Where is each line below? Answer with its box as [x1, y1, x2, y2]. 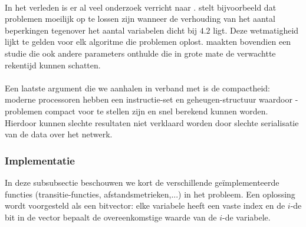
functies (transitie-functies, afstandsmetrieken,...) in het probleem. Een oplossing [5, 187, 295, 200]
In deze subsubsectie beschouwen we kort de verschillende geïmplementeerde [5, 176, 279, 188]
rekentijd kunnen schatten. [5, 58, 101, 71]
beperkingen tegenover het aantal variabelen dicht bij [5, 24, 198, 36]
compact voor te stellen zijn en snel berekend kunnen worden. [45, 104, 268, 117]
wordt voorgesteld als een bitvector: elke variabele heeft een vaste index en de [5, 199, 285, 212]
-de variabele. [222, 210, 271, 223]
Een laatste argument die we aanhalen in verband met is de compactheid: [5, 81, 270, 94]
